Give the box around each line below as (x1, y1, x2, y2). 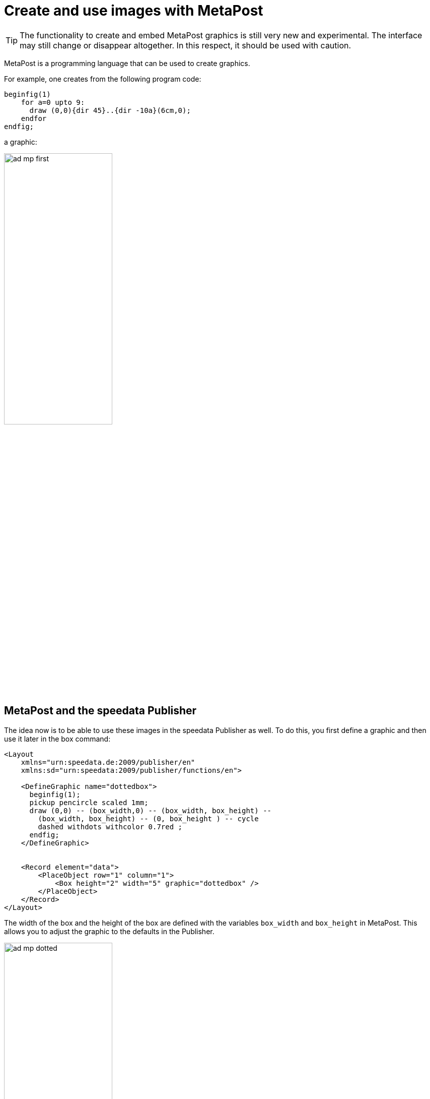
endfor (21, 114, 47, 123)
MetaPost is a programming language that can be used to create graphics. (4, 58, 250, 68)
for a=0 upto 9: (21, 98, 85, 106)
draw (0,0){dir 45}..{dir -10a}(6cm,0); (29, 106, 191, 114)
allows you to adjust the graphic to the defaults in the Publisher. (4, 927, 214, 936)
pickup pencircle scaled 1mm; (29, 798, 149, 807)
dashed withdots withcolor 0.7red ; (38, 822, 183, 831)
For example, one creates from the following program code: (4, 74, 201, 83)
